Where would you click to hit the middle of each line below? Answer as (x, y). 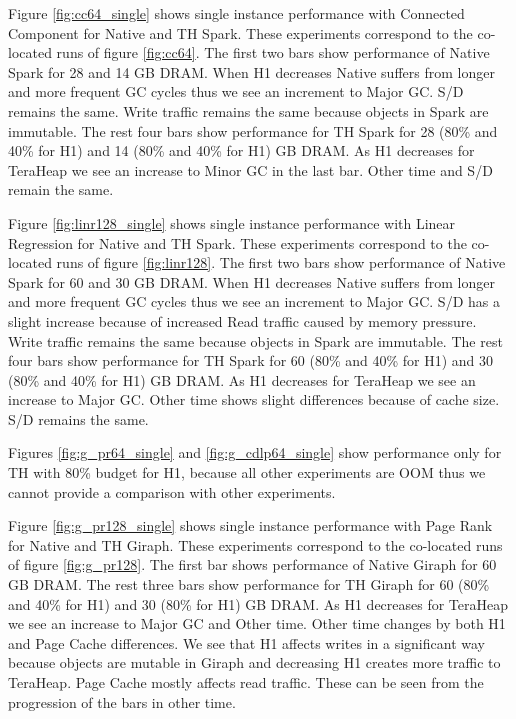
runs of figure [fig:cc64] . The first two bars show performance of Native (273, 52)
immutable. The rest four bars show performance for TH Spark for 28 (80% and (253, 130)
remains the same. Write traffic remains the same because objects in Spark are (248, 110)
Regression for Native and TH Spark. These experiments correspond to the (237, 242)
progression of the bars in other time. (122, 701)
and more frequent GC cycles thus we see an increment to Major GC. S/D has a (254, 301)
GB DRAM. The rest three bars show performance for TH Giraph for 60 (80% (249, 584)
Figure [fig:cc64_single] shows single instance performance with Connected (236, 13)
